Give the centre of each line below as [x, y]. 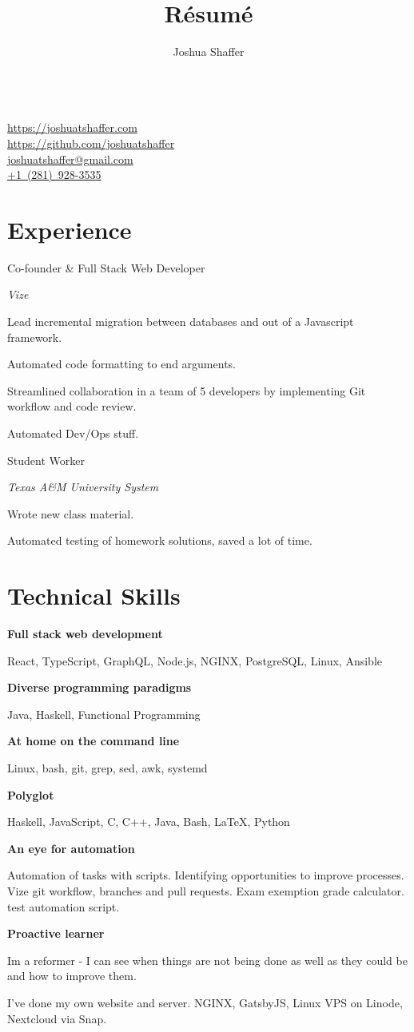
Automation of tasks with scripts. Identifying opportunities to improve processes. [206, 875]
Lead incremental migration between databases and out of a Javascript [181, 321]
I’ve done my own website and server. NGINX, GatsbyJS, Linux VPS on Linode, [205, 1002]
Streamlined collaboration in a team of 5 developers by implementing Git [187, 390]
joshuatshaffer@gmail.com [70, 159]
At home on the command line [94, 741]
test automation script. [64, 906]
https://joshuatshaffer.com [72, 127]
